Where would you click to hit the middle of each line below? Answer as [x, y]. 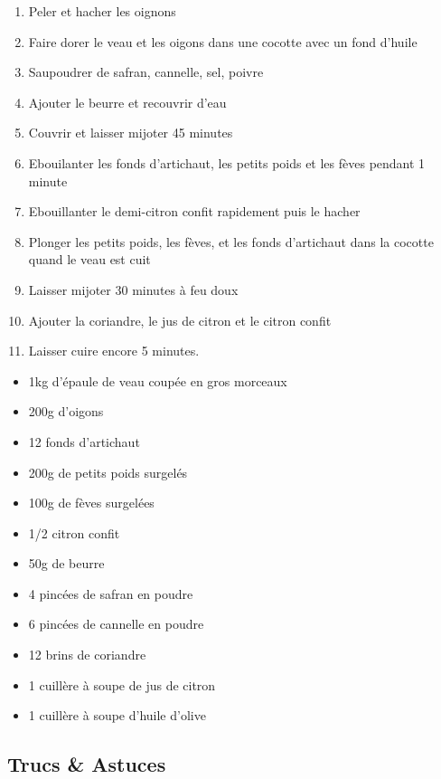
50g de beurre [66, 563]
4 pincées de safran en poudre [111, 593]
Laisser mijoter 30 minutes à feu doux [133, 289]
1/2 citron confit [74, 532]
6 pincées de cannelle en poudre [116, 624]
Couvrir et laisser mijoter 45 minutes [131, 133]
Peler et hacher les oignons [102, 11]
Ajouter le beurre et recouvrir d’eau [127, 102]
